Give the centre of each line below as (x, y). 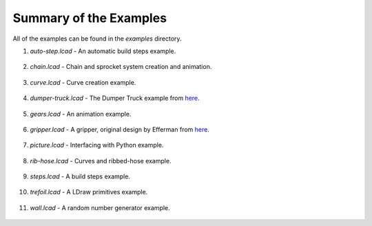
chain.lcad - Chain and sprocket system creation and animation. (121, 67)
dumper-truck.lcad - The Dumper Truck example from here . (115, 98)
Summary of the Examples (90, 18)
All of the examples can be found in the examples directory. (97, 39)
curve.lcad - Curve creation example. (83, 82)
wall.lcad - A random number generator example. (100, 207)
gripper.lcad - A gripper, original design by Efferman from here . (120, 129)
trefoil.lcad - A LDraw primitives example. (89, 192)
